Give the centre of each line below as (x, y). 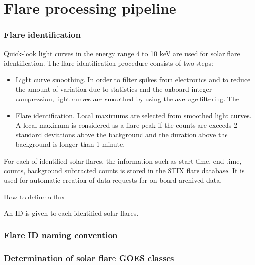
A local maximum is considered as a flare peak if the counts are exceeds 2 (126, 125)
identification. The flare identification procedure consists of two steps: (109, 63)
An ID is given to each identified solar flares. (71, 213)
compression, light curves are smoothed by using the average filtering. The (127, 98)
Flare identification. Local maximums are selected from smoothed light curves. (133, 115)
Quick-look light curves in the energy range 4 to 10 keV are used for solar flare (122, 53)
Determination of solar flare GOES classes (89, 257)
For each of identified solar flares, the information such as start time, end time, (123, 160)
